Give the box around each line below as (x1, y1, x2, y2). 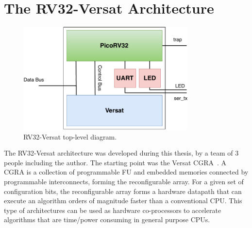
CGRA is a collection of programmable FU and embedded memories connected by (4, 167, 249, 177)
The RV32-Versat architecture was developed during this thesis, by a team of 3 (4, 148, 239, 158)
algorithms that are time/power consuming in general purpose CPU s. (4, 214, 210, 225)
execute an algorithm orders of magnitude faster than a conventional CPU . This (4, 195, 242, 206)
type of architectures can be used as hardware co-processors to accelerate (4, 205, 221, 215)
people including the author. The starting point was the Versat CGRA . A (4, 157, 227, 167)
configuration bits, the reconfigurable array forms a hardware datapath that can (4, 186, 242, 196)
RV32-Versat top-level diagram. (23, 131, 117, 141)
